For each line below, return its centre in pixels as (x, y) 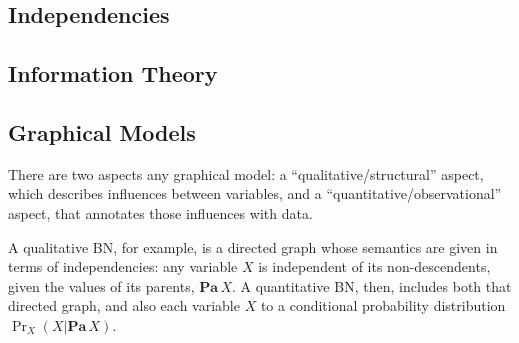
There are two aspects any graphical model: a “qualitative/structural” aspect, (246, 173)
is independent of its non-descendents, (374, 266)
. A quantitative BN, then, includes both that (371, 285)
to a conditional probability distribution (383, 305)
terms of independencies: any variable (123, 266)
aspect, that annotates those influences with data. (160, 212)
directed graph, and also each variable (124, 305)
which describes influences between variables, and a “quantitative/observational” (255, 193)
